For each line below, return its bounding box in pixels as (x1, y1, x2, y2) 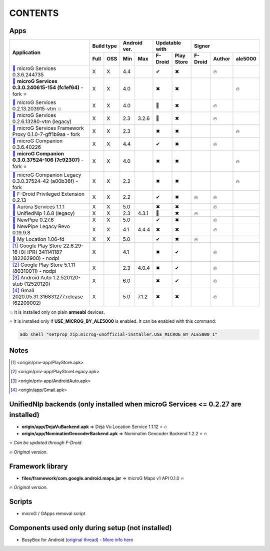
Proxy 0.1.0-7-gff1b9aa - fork (12, 131, 80, 138)
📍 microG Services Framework (12, 125, 84, 132)
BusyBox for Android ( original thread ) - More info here (21, 537, 133, 543)
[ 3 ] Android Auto (12, 274, 52, 281)
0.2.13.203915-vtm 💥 (12, 105, 62, 112)
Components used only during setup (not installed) (9, 524, 172, 532)
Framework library (9, 462, 68, 471)
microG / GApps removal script (21, 510, 85, 517)
